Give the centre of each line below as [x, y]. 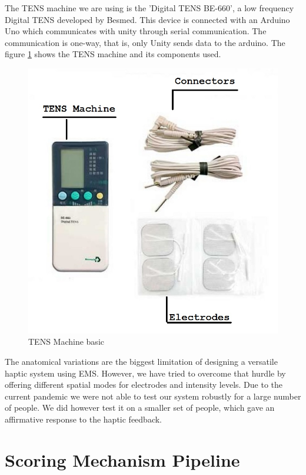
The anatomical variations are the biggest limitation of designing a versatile [141, 362]
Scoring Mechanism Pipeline [122, 459]
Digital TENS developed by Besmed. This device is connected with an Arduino [147, 19]
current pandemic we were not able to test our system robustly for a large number [153, 396]
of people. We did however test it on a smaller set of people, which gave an [140, 408]
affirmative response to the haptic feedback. [83, 419]
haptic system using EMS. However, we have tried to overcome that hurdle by [145, 373]
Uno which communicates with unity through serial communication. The [136, 31]
